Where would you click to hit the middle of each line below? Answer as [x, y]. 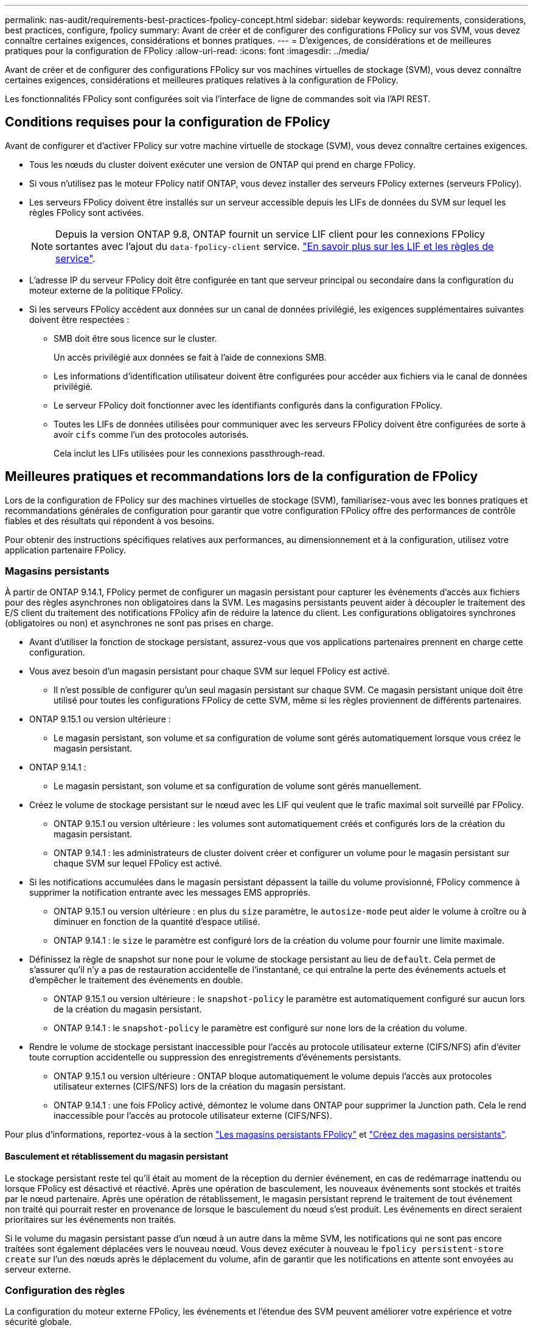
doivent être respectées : [79, 319]
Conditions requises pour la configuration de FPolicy [168, 122]
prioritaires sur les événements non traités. [91, 1219]
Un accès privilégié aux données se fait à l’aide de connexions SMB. [190, 357]
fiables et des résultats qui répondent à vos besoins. [110, 520]
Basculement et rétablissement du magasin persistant [117, 1157]
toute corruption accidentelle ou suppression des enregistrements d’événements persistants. [215, 1057]
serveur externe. [38, 1269]
